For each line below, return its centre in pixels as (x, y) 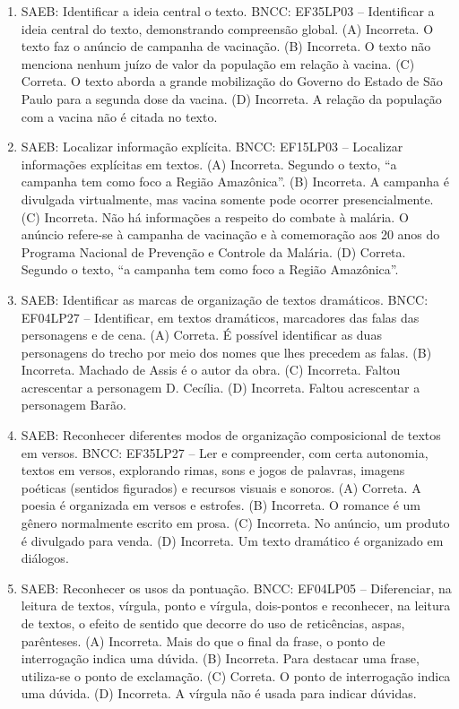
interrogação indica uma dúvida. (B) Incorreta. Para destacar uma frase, (220, 658)
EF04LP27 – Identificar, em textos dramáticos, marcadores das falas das (220, 317)
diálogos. (45, 558)
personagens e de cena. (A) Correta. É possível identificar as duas (201, 335)
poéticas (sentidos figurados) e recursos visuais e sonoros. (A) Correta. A (221, 487)
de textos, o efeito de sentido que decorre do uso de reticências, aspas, (213, 623)
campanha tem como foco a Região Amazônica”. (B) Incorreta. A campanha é (235, 182)
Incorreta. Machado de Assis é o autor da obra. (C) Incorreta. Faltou (211, 370)
